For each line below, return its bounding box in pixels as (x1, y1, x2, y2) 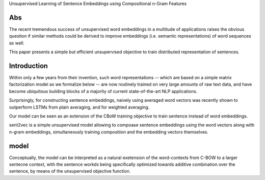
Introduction (9, 62, 48, 70)
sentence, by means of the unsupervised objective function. (9, 168, 131, 174)
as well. (9, 40, 25, 46)
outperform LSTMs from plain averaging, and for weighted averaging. (9, 104, 150, 110)
